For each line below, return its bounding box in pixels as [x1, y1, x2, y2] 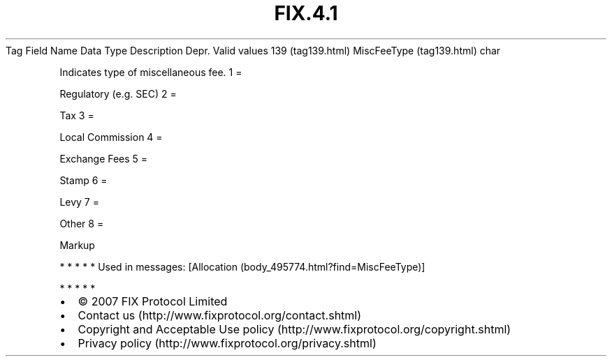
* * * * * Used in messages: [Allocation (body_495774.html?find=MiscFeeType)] [59, 260, 425, 273]
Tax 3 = [59, 109, 94, 121]
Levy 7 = [59, 195, 99, 208]
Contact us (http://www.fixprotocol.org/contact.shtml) [78, 308, 362, 322]
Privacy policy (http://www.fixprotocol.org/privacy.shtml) [78, 335, 377, 350]
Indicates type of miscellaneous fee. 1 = [59, 66, 242, 78]
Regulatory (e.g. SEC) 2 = [59, 87, 177, 100]
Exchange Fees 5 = [59, 152, 148, 165]
